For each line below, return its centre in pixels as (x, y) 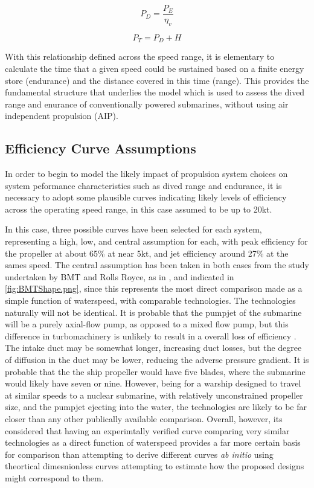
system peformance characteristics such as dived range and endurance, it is (143, 185)
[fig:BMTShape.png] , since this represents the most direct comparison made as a (154, 288)
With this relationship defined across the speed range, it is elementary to (140, 56)
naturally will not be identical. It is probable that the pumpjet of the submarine (153, 312)
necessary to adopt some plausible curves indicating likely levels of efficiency (146, 197)
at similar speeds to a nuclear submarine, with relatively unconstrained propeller (154, 395)
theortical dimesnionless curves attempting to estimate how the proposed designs (155, 466)
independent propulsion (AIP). (62, 116)
